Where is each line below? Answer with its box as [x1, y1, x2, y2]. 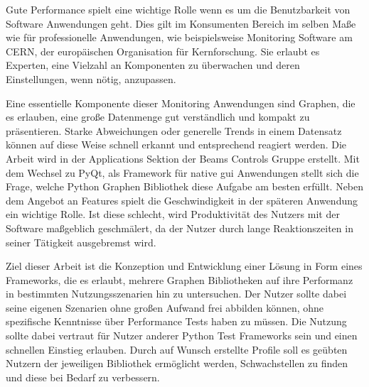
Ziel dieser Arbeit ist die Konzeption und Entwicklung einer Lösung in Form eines [6, 258, 363, 273]
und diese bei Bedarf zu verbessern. [6, 369, 160, 384]
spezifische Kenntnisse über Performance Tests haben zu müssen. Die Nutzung [6, 314, 347, 329]
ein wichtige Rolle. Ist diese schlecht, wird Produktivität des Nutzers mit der [6, 207, 340, 222]
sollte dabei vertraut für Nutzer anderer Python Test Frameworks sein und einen [6, 328, 358, 343]
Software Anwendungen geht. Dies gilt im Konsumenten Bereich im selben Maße [6, 16, 356, 31]
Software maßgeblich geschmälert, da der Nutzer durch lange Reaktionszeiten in [6, 220, 353, 235]
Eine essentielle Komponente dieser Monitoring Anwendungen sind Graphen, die [6, 95, 355, 110]
